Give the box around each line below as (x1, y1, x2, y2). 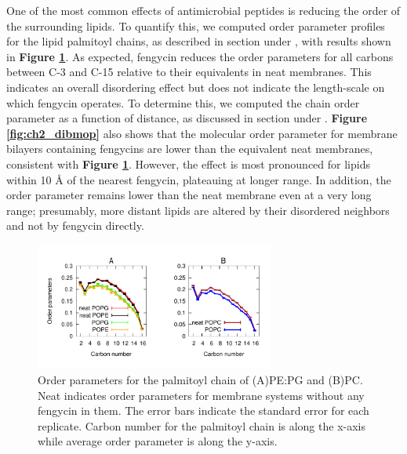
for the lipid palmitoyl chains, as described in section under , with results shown (6, 33, 391, 49)
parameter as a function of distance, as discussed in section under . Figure (6, 110, 368, 126)
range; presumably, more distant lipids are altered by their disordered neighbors (6, 202, 390, 218)
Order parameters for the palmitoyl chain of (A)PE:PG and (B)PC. (38, 371, 363, 387)
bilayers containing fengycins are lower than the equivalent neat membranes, (6, 140, 373, 157)
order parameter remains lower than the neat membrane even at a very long (6, 187, 372, 203)
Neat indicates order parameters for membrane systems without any (38, 387, 365, 403)
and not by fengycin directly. (6, 217, 144, 234)
